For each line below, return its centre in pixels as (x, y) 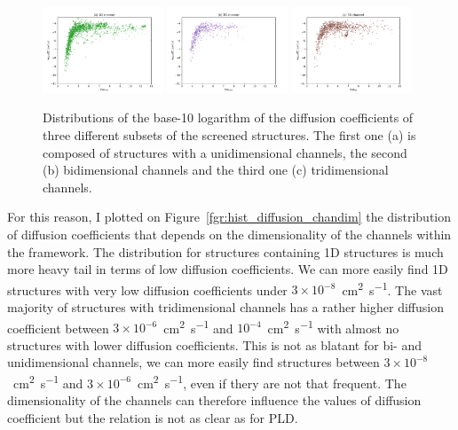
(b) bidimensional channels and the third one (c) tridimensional (216, 170)
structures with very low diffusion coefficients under (147, 289)
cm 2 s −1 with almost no (333, 326)
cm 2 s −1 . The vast (392, 288)
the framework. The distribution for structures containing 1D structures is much (225, 251)
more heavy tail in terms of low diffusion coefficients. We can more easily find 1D (228, 269)
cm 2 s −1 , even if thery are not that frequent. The (272, 382)
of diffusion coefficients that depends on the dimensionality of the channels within (229, 234)
